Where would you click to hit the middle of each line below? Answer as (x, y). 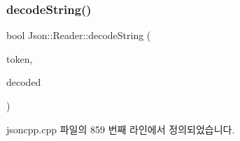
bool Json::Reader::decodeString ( (79, 35)
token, (20, 58)
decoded (24, 82)
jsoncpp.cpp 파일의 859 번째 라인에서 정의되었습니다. (121, 129)
